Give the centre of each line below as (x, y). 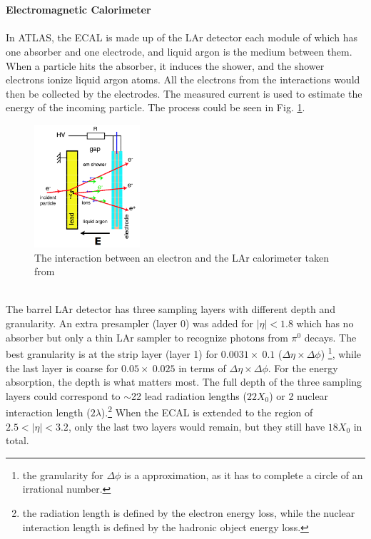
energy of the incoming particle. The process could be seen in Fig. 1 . (156, 107)
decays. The (330, 337)
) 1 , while (341, 353)
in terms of (202, 368)
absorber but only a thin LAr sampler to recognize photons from (147, 337)
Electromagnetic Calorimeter (78, 10)
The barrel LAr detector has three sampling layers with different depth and (171, 309)
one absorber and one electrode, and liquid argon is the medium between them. (179, 51)
